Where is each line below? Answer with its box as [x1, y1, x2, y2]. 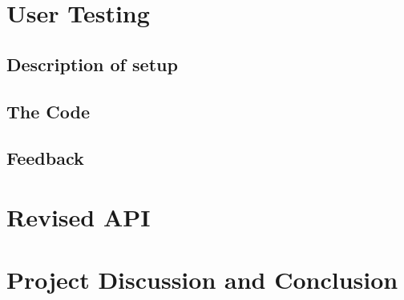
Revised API [6, 200, 151, 233]
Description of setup [6, 51, 178, 76]
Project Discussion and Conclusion [6, 263, 398, 296]
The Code [6, 98, 91, 123]
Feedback [6, 146, 84, 170]
